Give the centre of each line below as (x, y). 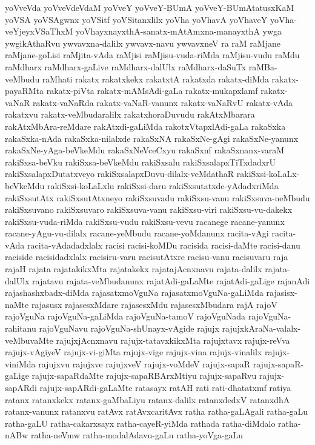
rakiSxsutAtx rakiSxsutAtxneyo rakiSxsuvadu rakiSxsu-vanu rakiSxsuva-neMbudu (157, 197)
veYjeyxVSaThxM (39, 31)
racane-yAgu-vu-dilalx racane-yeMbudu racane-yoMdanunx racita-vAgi (137, 233)
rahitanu (21, 328)
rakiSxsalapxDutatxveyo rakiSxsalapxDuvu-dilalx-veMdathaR (120, 174)
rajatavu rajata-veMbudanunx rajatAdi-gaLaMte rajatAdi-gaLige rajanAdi (171, 280)
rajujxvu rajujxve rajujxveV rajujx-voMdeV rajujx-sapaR (144, 363)
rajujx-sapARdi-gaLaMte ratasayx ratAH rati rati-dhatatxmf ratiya (165, 387)
